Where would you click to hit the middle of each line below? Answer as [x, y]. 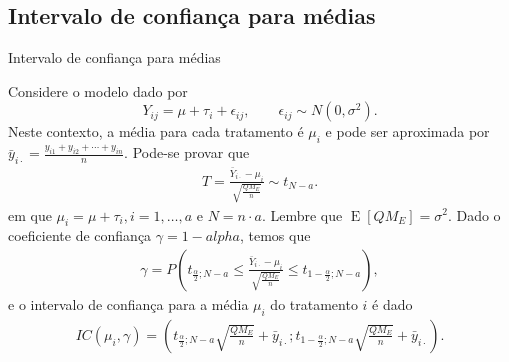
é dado [392, 303]
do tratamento [314, 303]
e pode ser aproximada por [407, 131]
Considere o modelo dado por [98, 90]
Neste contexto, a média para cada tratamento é [156, 131]
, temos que [275, 235]
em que [30, 214]
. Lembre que [302, 214]
